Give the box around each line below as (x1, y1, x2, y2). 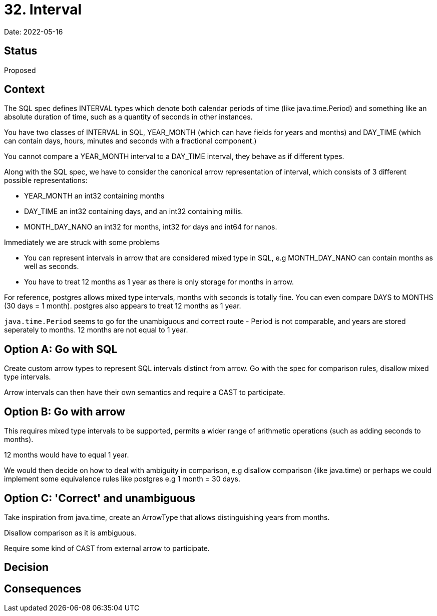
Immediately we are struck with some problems (4, 238, 160, 247)
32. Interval (4, 1, 82, 18)
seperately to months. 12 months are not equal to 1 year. (4, 325, 188, 334)
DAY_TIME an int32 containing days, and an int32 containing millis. (24, 207, 243, 216)
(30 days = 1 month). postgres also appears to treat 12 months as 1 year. (4, 301, 241, 310)
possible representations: (4, 176, 88, 185)
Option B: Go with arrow (4, 405, 125, 418)
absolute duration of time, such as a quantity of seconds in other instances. (4, 112, 253, 121)
